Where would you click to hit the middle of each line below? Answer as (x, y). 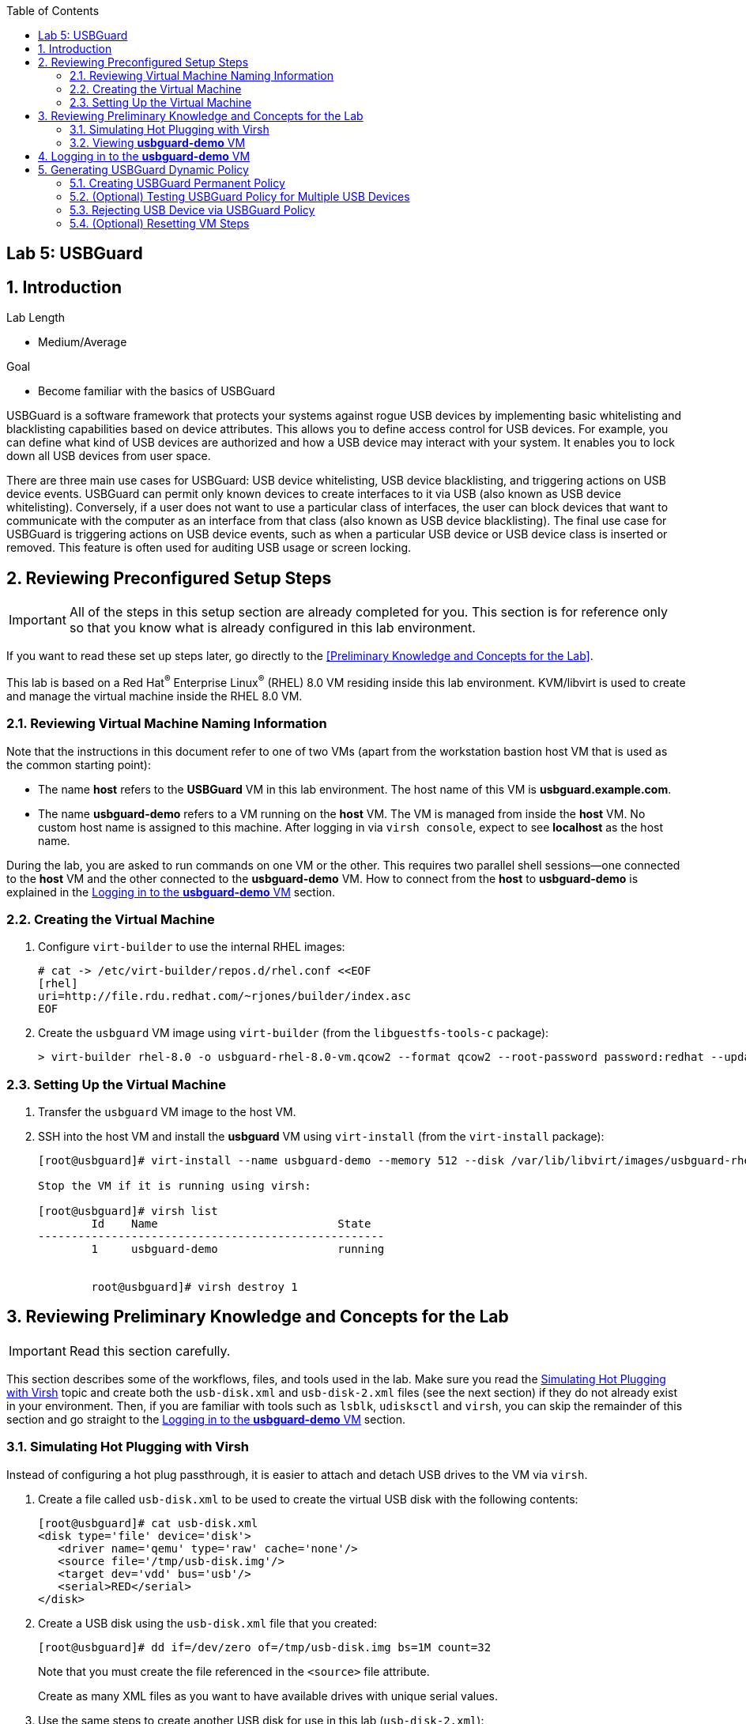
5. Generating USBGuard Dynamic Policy (143, 170)
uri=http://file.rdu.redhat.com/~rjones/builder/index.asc (225, 996)
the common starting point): (79, 764)
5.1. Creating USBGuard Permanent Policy (177, 183)
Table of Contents (53, 11)
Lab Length (36, 318)
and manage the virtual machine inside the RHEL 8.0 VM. (154, 696)
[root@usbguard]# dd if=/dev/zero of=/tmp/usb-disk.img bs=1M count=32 (265, 1647)
